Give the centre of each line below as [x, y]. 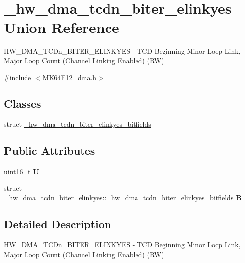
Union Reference [62, 27]
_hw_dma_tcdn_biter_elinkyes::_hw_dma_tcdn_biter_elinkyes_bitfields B [123, 197]
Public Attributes [50, 151]
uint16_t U [22, 171]
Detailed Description [58, 224]
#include [18, 77]
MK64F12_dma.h [69, 77]
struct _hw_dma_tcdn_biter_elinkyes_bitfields [78, 124]
